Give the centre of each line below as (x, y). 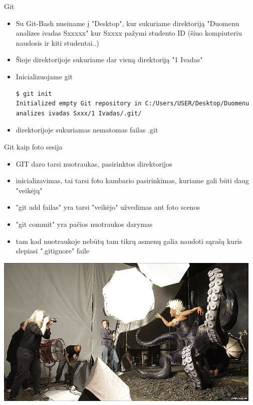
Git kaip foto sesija (33, 146)
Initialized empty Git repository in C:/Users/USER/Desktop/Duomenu (133, 104)
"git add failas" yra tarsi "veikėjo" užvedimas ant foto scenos (108, 207)
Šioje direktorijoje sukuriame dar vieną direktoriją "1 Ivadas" (109, 59)
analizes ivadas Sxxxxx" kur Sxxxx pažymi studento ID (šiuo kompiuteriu (129, 33)
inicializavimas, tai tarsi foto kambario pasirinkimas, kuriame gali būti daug (133, 180)
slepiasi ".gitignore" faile (53, 251)
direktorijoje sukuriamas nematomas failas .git (87, 130)
